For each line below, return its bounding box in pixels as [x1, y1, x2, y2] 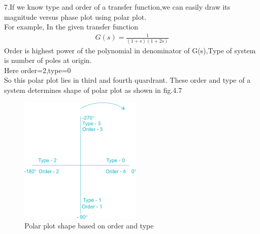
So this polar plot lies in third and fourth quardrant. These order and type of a [4, 75, 251, 85]
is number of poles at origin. [4, 55, 92, 65]
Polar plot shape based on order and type [24, 220, 154, 231]
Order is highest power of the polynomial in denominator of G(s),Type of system [4, 45, 256, 55]
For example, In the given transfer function [4, 21, 139, 32]
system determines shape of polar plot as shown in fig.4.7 [4, 85, 182, 95]
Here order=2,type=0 [4, 64, 71, 75]
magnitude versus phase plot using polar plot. [4, 11, 147, 22]
